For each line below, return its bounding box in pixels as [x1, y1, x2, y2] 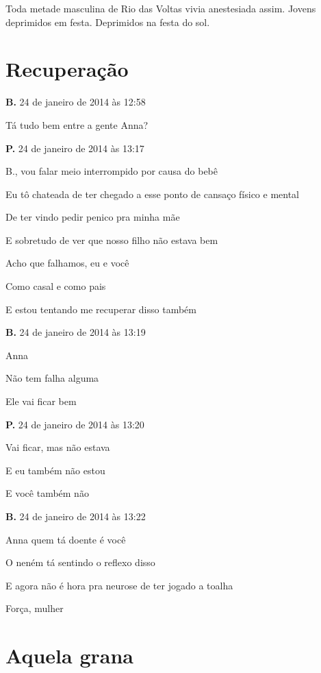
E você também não [5, 486, 89, 500]
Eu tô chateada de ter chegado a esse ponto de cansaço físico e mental [5, 186, 300, 201]
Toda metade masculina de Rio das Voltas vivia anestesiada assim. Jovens [5, 1, 316, 15]
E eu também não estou [5, 463, 105, 477]
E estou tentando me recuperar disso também [5, 302, 196, 316]
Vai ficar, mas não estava [5, 440, 110, 454]
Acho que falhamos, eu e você [5, 256, 129, 270]
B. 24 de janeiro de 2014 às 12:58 [5, 95, 146, 109]
